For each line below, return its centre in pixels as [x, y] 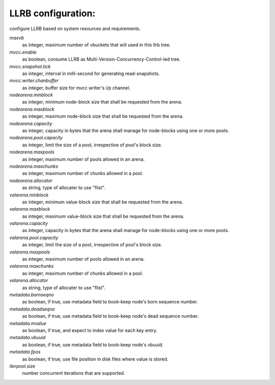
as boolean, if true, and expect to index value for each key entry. [90, 330]
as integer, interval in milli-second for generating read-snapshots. [91, 73]
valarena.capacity [29, 223]
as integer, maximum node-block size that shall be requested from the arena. [103, 116]
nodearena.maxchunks [34, 166]
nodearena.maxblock [32, 109]
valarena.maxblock [30, 209]
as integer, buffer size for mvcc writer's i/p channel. [76, 88]
